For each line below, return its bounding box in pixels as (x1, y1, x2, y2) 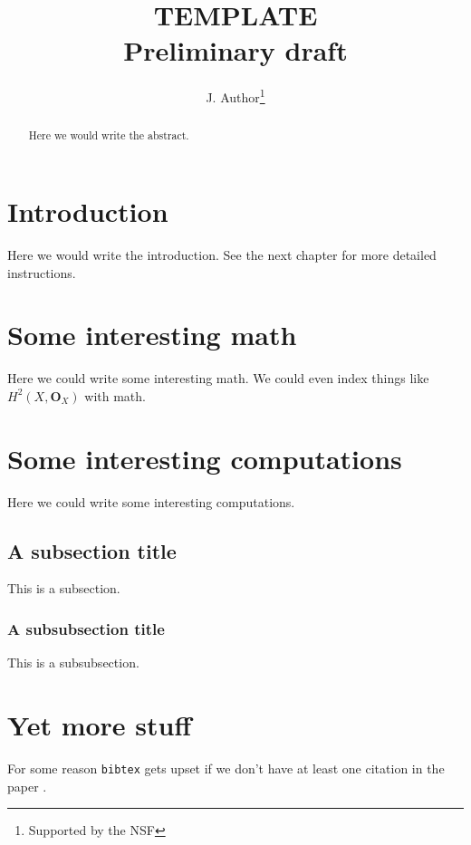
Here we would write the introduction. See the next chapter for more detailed (7, 245, 437, 264)
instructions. (7, 263, 76, 282)
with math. (84, 386, 146, 405)
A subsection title (7, 536, 177, 564)
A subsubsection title (7, 617, 165, 639)
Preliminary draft (123, 32, 348, 69)
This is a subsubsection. (7, 653, 139, 672)
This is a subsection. (7, 579, 120, 598)
